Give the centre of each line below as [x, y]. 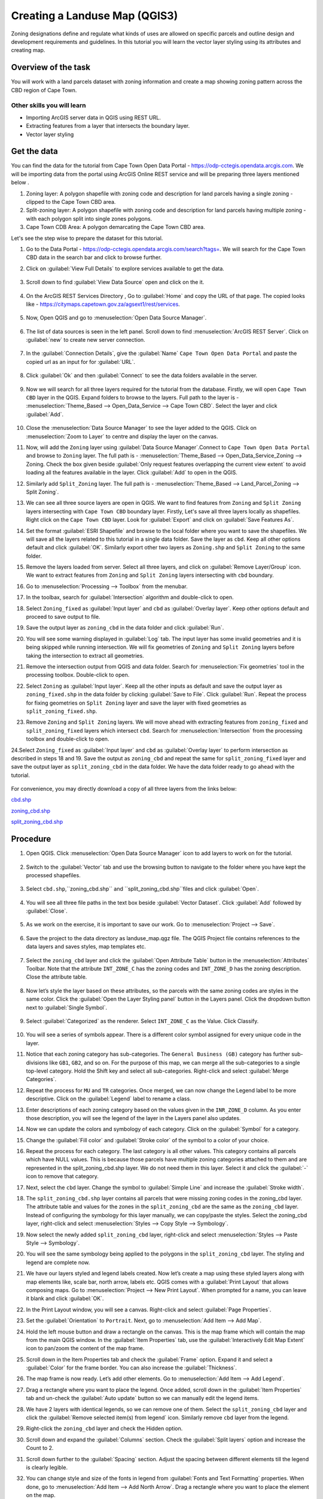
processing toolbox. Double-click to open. [78, 675]
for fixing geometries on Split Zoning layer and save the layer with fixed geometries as [136, 703]
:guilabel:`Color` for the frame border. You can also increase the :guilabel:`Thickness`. [132, 1368]
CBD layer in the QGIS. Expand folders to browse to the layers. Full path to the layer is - [132, 398]
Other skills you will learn [48, 106]
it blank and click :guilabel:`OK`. [65, 1299]
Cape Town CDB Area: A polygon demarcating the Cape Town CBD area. [116, 227]
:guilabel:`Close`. [47, 911]
